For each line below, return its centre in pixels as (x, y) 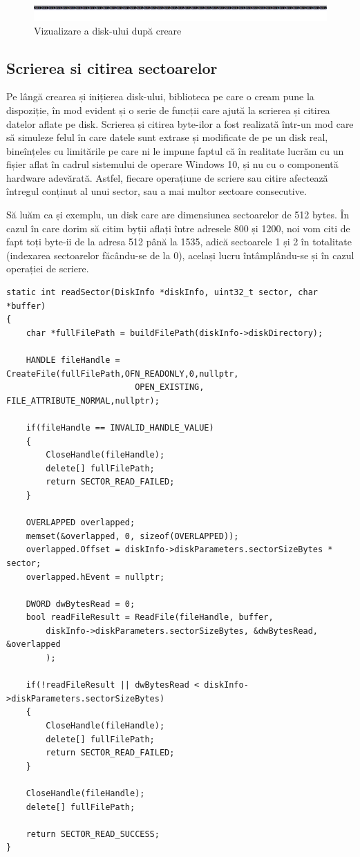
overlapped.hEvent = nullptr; (95, 577)
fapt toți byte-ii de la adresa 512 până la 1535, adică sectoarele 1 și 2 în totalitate (179, 242)
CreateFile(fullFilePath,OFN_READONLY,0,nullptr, (123, 374)
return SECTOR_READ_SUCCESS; (93, 834)
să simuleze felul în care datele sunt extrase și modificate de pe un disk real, (167, 137)
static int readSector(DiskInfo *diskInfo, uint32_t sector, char (162, 293)
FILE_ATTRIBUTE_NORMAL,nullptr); (83, 401)
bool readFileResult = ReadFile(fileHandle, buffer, (150, 618)
